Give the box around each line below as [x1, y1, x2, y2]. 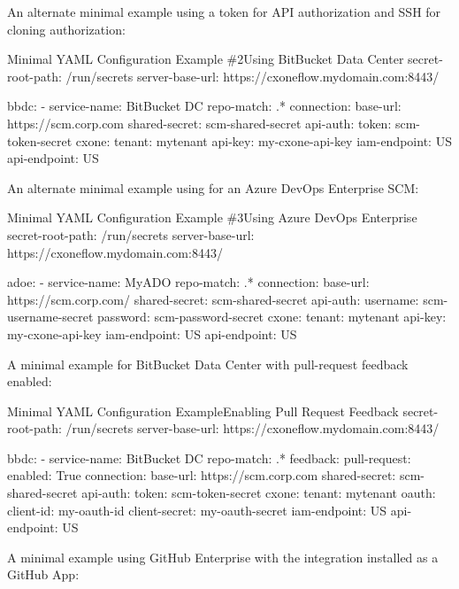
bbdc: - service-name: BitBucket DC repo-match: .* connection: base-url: [7, 97, 402, 115]
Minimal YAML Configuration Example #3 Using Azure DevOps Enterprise [7, 208, 417, 227]
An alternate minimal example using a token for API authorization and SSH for [7, 3, 441, 20]
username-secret [7, 307, 94, 326]
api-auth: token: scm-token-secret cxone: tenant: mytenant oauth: [81, 484, 436, 502]
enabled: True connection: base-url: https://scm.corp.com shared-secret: [7, 466, 396, 484]
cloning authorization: [7, 19, 126, 38]
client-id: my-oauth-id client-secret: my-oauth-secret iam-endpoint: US [7, 500, 387, 519]
